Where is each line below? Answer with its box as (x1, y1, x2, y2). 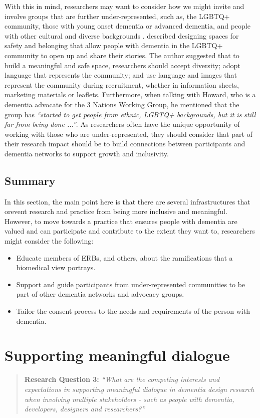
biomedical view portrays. (16, 262, 96, 273)
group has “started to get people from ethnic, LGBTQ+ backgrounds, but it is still (5, 109, 256, 119)
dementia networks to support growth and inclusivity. (5, 148, 169, 158)
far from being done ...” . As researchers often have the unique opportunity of (5, 119, 240, 129)
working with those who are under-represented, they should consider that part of (5, 128, 252, 139)
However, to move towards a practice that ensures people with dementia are (5, 216, 237, 226)
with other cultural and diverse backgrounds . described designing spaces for (5, 30, 239, 41)
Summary (5, 172, 56, 188)
